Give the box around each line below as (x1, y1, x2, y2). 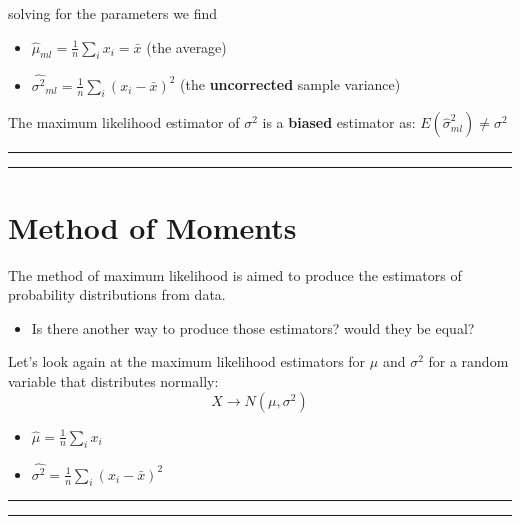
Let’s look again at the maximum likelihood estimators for (8, 351, 366, 372)
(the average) (146, 36, 227, 57)
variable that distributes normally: (8, 370, 219, 391)
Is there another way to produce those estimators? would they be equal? (31, 317, 475, 338)
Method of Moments (8, 206, 297, 247)
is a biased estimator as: (262, 112, 416, 133)
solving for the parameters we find (8, 3, 218, 23)
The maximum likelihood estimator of (8, 112, 240, 133)
